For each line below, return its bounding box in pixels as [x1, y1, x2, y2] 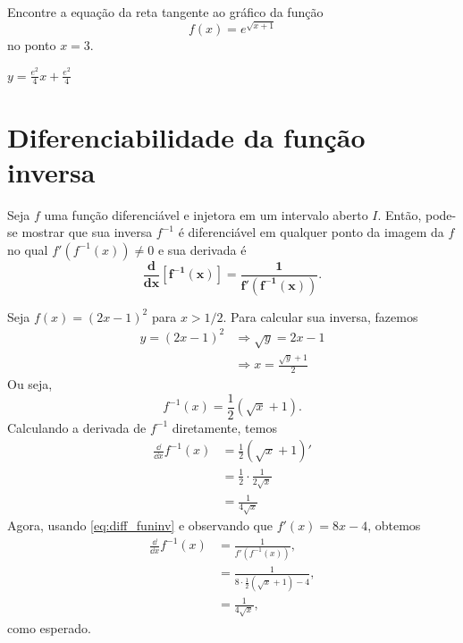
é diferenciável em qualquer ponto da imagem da [178, 223, 444, 241]
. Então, [377, 205, 422, 224]
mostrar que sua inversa [21, 223, 153, 241]
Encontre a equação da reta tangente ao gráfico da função [7, 3, 324, 21]
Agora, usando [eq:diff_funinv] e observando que [7, 516, 274, 535]
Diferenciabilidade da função [7, 118, 366, 155]
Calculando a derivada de [7, 418, 147, 436]
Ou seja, [7, 374, 53, 393]
